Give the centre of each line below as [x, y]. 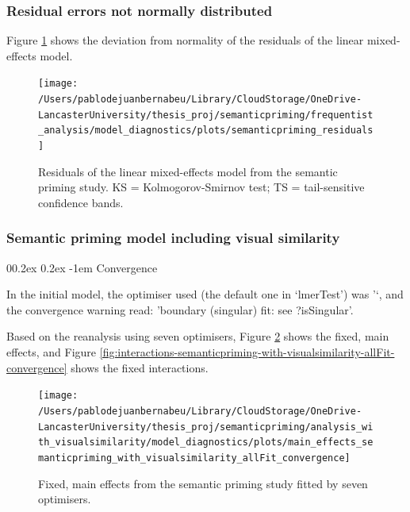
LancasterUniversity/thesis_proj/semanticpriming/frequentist [206, 115]
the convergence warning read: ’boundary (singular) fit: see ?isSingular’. [180, 309]
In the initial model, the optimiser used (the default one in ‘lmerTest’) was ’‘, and [205, 294]
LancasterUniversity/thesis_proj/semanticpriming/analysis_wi [206, 427]
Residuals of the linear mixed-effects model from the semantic [188, 171]
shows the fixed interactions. [140, 367]
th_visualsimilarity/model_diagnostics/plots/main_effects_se [206, 443]
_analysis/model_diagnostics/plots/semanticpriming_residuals [206, 131]
